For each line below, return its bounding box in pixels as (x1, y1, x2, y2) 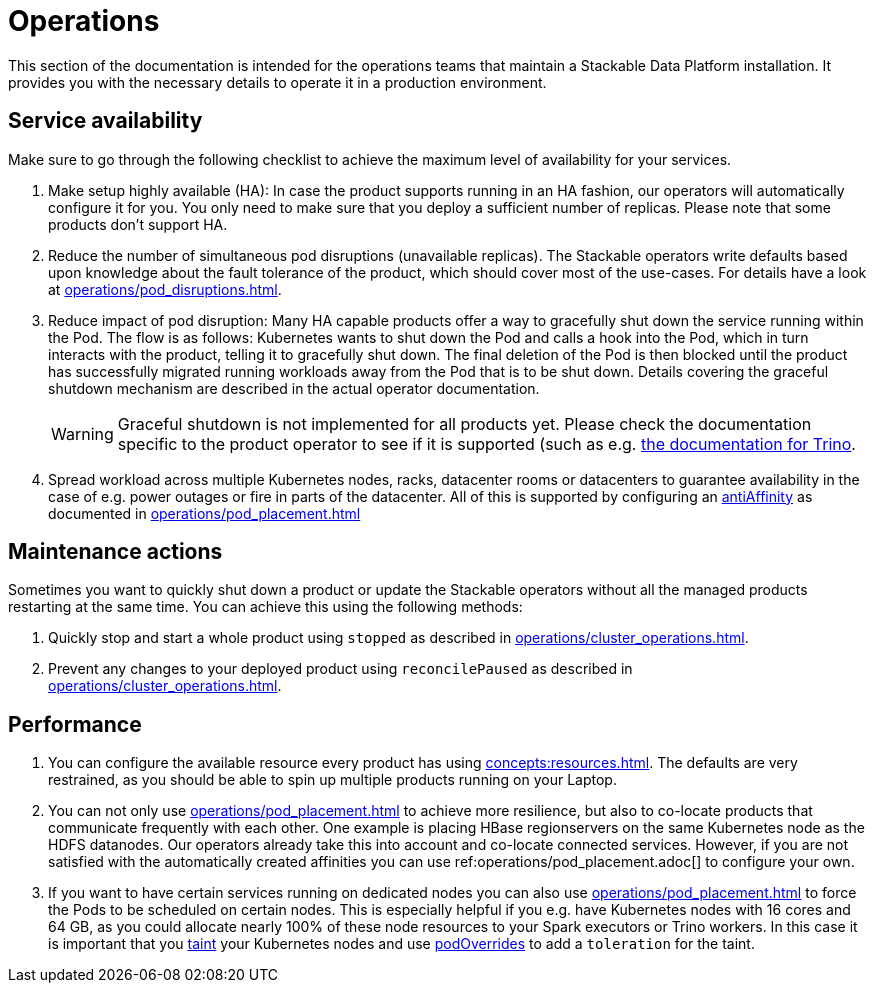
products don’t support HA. (48, 215, 228, 233)
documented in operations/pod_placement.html (48, 504, 361, 522)
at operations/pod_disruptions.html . (48, 280, 282, 298)
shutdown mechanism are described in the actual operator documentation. (48, 379, 540, 397)
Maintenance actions (8, 539, 223, 565)
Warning (51, 423, 114, 444)
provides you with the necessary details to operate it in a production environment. (8, 73, 547, 91)
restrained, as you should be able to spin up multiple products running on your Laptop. (48, 771, 617, 789)
